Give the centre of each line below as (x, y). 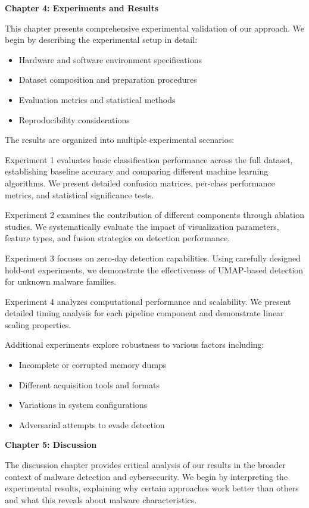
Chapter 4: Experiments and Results (82, 8)
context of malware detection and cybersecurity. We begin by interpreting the (146, 476)
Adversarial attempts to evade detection (92, 424)
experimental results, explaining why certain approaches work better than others (152, 488)
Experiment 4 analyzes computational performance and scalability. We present (148, 301)
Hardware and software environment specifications (110, 59)
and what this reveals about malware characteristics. (101, 499)
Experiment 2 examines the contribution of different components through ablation (154, 215)
